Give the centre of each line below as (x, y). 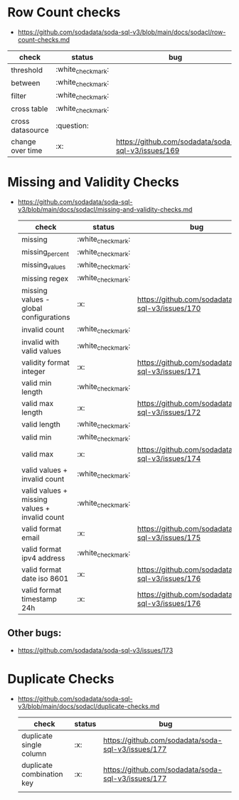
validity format (45, 362)
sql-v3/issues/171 (169, 371)
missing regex (45, 278)
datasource (30, 130)
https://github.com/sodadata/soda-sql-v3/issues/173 (95, 650)
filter (19, 95)
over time (27, 150)
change (24, 142)
